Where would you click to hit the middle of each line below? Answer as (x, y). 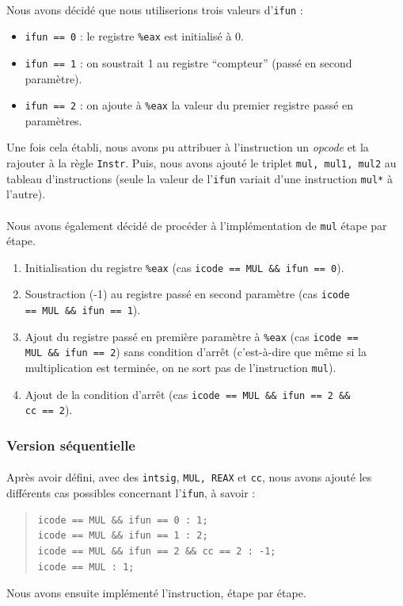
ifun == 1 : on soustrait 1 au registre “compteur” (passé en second (188, 62)
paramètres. (53, 120)
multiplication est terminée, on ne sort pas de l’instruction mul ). (181, 368)
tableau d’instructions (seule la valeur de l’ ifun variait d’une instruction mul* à (200, 178)
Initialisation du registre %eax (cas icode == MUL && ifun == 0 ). (184, 267)
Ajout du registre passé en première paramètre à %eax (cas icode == (192, 336)
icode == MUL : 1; (86, 567)
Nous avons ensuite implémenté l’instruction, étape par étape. (156, 593)
